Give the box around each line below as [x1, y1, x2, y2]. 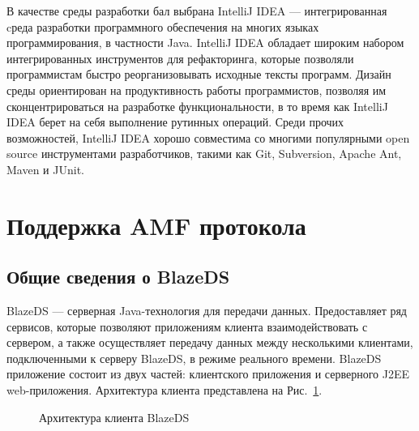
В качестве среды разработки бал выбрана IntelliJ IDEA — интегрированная [6, 2, 387, 19]
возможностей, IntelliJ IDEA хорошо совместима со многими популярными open [6, 129, 410, 146]
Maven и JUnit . [6, 160, 84, 177]
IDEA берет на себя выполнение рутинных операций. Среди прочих [6, 113, 344, 130]
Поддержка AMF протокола [6, 208, 306, 241]
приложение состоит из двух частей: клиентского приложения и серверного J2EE [6, 365, 409, 382]
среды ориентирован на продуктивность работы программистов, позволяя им [6, 81, 387, 98]
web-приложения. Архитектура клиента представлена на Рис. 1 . [6, 382, 323, 399]
